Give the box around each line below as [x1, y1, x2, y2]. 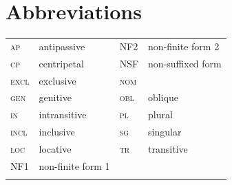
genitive [39, 90, 72, 105]
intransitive [39, 107, 87, 122]
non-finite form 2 [148, 39, 220, 53]
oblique [148, 90, 179, 105]
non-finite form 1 [39, 158, 110, 173]
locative [39, 141, 72, 155]
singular [148, 124, 182, 139]
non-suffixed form [148, 56, 222, 70]
